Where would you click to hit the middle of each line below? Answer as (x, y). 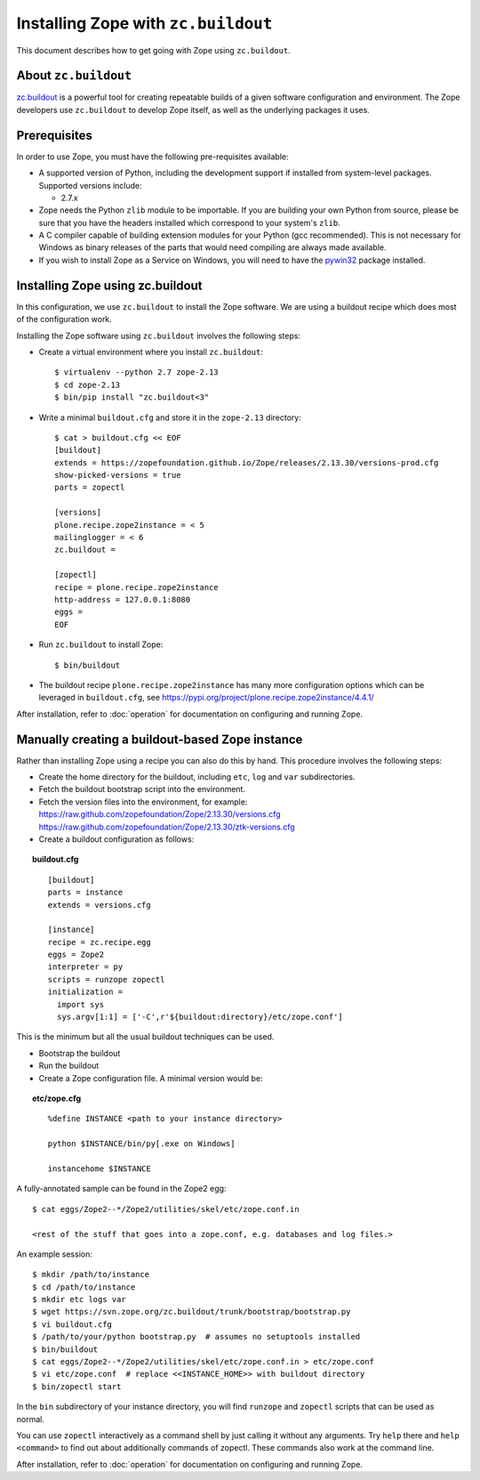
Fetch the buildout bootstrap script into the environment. (142, 789)
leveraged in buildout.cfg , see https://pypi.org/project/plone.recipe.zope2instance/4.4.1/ (206, 698)
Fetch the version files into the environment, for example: (143, 802)
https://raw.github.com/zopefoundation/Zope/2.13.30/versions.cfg (160, 814)
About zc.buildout (74, 76)
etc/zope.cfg (57, 1098)
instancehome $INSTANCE (99, 1169)
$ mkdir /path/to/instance (91, 1274)
